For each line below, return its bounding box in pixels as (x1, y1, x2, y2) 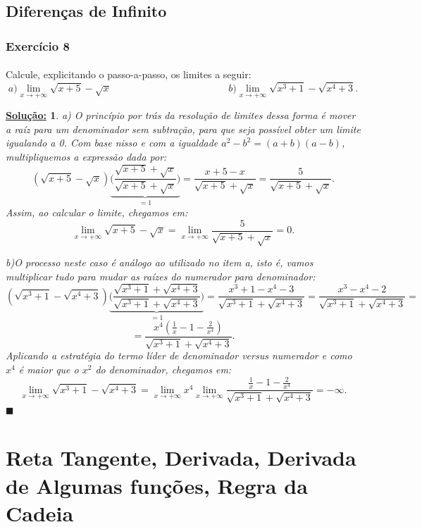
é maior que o (18, 361, 79, 376)
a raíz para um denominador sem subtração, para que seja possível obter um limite (6, 121, 361, 136)
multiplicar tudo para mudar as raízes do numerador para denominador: (6, 268, 316, 283)
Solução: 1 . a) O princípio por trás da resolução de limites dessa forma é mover (6, 108, 356, 123)
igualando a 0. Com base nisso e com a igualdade (6, 135, 218, 150)
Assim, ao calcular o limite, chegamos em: (6, 205, 188, 219)
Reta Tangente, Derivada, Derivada (6, 443, 356, 472)
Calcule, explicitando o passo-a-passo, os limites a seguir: (6, 67, 252, 82)
